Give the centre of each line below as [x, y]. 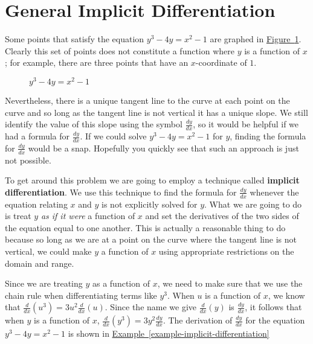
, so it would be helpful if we [246, 124]
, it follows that [273, 307]
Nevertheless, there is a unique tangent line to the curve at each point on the [147, 100]
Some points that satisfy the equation [75, 39]
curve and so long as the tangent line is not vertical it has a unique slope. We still [156, 112]
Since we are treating [44, 283]
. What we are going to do [253, 204]
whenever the [274, 192]
